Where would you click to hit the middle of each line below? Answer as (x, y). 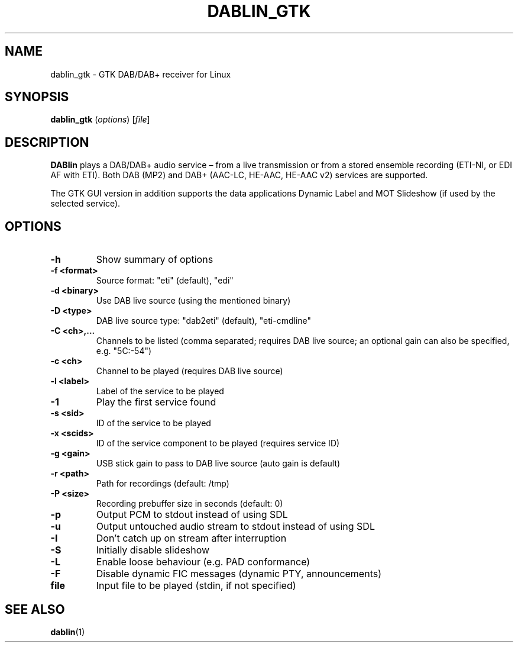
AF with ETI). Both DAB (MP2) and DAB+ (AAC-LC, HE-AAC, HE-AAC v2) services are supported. (239, 175)
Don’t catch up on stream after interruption (191, 538)
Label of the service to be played (160, 391)
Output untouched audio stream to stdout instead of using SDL (235, 527)
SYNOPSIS (37, 97)
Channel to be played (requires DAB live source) (190, 371)
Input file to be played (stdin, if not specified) (196, 586)
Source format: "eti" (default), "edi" (165, 281)
